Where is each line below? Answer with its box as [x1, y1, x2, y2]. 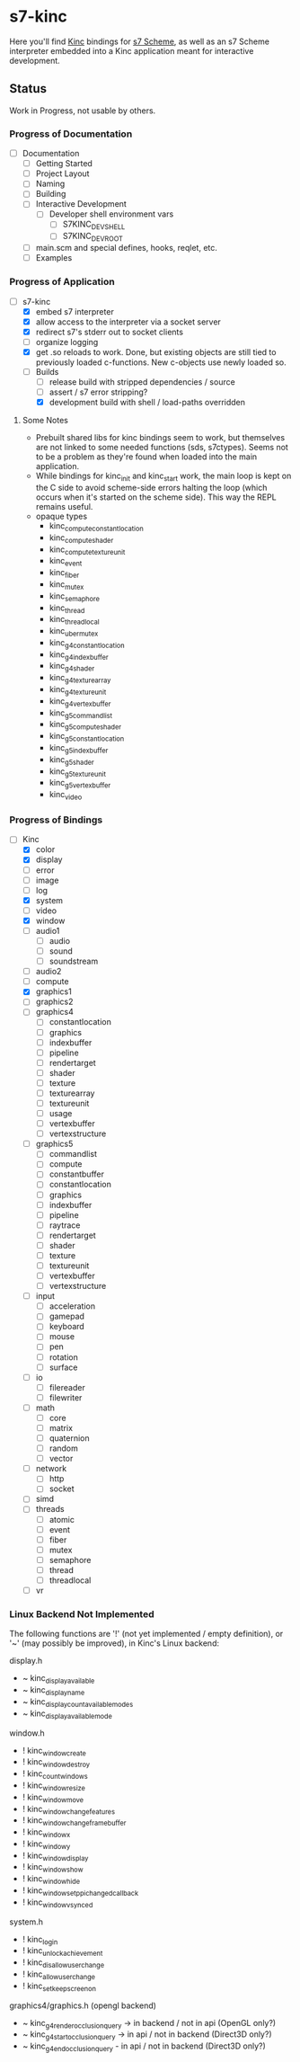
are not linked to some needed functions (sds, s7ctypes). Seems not [35, 442, 289, 453]
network [35, 1463, 67, 1474]
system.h [9, 1916, 43, 1927]
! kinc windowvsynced [22, 1897, 93, 1909]
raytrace [49, 1220, 81, 1231]
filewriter [49, 1391, 83, 1403]
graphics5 [35, 1139, 74, 1150]
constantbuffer [49, 1169, 105, 1179]
